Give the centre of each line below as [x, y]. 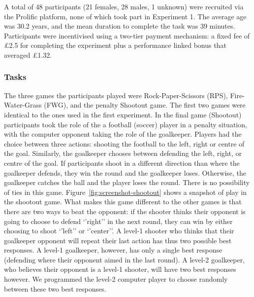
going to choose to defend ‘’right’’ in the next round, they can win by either [118, 221]
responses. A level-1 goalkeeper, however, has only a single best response [113, 250]
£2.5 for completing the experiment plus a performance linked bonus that [115, 45]
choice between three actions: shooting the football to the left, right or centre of [124, 143]
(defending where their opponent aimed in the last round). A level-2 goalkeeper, [125, 259]
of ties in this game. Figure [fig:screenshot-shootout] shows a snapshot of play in [125, 192]
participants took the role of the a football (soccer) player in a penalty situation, [126, 124]
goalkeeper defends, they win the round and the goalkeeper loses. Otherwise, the [125, 172]
